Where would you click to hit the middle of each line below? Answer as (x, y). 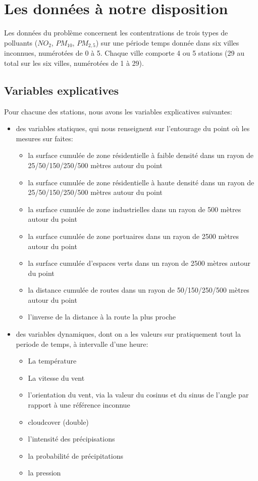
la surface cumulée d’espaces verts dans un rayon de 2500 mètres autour (139, 263)
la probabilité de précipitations (76, 455)
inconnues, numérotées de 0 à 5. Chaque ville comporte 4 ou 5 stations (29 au (124, 53)
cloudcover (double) (58, 422)
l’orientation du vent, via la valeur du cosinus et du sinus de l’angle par (138, 395)
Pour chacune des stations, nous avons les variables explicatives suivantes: (118, 111)
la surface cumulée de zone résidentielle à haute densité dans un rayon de (141, 182)
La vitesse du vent (56, 377)
